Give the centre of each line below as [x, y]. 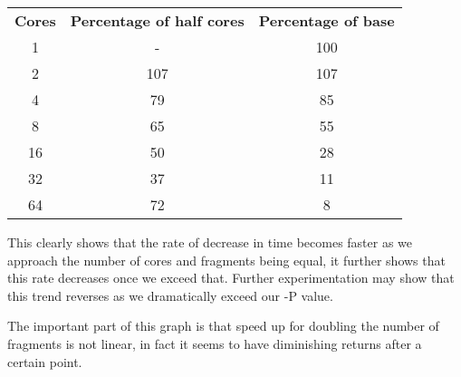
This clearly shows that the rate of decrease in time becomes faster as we [210, 242]
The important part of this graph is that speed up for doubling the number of [223, 326]
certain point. [45, 361]
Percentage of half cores [157, 20]
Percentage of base [327, 20]
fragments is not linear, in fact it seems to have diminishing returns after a [215, 343]
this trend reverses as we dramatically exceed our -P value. [170, 295]
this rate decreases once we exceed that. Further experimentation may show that [231, 278]
